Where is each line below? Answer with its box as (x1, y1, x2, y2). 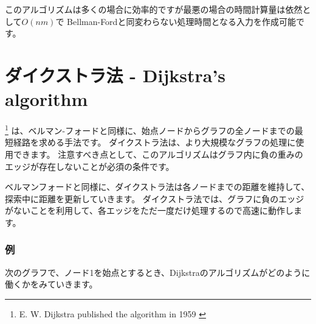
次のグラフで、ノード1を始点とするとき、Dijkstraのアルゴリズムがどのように (5, 266, 311, 278)
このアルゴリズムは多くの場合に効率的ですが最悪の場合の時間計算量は (5, 3, 286, 15)
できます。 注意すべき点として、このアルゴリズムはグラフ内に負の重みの (13, 147, 303, 160)
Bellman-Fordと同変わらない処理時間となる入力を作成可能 (67, 15, 296, 27)
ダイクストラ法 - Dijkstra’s (5, 62, 226, 87)
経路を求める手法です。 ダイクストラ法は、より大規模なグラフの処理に (13, 136, 296, 149)
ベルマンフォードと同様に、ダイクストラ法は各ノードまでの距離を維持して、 (5, 180, 310, 193)
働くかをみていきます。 (5, 278, 98, 291)
